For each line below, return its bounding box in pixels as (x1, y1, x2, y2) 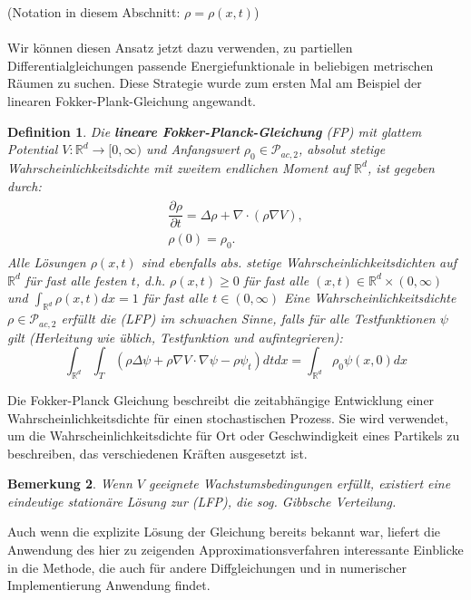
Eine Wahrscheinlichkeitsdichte (284, 288, 456, 307)
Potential (7, 140, 58, 159)
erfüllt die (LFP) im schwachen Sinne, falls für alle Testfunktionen (61, 309, 436, 328)
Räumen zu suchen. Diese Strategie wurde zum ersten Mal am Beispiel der (7, 73, 422, 92)
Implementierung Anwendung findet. (7, 576, 211, 595)
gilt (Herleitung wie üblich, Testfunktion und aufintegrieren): (7, 327, 343, 346)
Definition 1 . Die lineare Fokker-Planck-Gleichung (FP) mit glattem (7, 121, 422, 140)
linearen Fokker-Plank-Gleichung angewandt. (7, 91, 256, 110)
